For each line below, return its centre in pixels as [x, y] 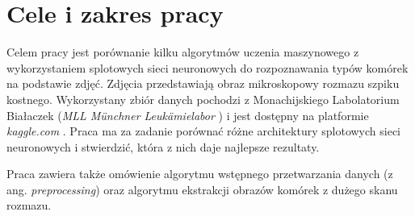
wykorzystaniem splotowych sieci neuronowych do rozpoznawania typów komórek [207, 67]
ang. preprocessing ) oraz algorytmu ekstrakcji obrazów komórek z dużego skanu [202, 189]
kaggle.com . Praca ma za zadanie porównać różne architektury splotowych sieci [203, 131]
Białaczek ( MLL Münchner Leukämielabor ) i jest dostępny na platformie [188, 115]
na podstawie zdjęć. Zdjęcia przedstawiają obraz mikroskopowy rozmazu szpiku [203, 83]
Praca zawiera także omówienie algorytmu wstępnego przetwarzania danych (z [200, 174]
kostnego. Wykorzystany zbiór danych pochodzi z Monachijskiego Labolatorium [203, 99]
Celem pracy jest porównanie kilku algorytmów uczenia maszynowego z [183, 52]
